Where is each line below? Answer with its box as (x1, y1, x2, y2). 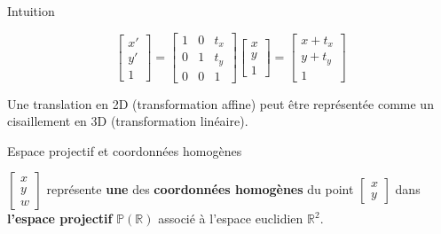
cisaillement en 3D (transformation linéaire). (7, 112, 248, 130)
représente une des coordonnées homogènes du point (46, 180, 354, 199)
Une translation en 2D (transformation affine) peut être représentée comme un (7, 94, 434, 113)
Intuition (7, 2, 55, 19)
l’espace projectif (7, 209, 113, 228)
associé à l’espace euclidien (158, 209, 303, 228)
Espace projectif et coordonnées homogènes (7, 141, 242, 160)
